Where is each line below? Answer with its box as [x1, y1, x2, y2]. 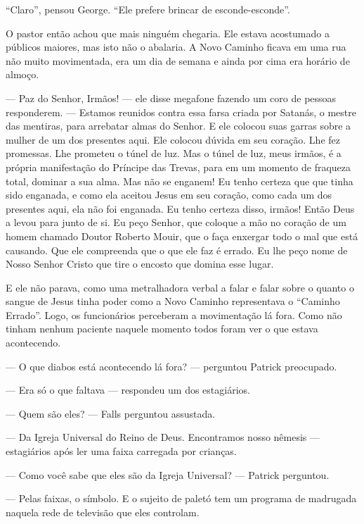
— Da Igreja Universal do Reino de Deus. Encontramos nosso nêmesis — [6, 430, 320, 444]
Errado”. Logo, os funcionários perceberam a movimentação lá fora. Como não [6, 307, 342, 322]
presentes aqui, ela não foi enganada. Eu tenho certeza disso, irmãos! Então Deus [6, 201, 355, 216]
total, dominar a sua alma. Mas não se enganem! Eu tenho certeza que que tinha [6, 173, 353, 188]
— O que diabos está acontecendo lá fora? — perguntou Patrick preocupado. [6, 358, 337, 373]
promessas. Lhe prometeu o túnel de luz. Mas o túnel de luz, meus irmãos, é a [6, 146, 342, 161]
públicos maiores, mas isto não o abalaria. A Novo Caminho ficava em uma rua [6, 39, 346, 54]
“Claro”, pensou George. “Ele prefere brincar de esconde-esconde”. [6, 2, 290, 16]
